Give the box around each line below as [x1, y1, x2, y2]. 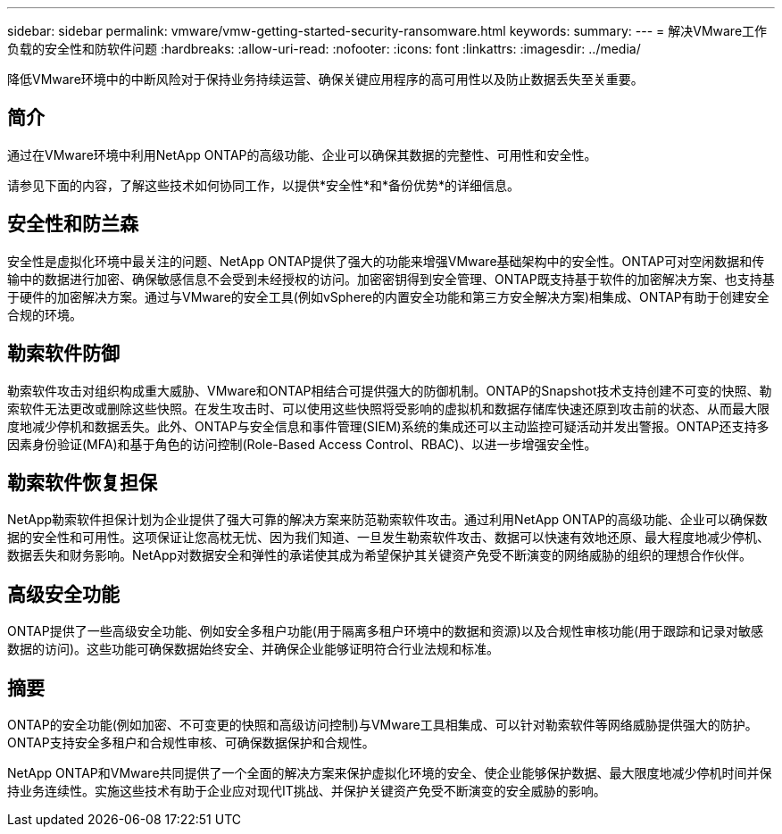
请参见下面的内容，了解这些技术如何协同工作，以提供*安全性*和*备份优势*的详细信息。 [7, 177, 520, 193]
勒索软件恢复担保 [7, 471, 157, 494]
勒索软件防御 [7, 342, 120, 365]
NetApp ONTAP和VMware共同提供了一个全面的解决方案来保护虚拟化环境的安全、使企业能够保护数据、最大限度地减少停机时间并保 [7, 765, 772, 781]
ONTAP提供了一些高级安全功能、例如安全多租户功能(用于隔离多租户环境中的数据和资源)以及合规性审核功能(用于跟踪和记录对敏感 [7, 623, 764, 639]
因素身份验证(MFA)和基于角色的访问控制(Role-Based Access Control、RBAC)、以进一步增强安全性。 [7, 436, 597, 452]
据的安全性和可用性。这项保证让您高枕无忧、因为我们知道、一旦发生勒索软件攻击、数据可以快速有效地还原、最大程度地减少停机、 [7, 530, 770, 546]
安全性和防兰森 [7, 213, 138, 236]
